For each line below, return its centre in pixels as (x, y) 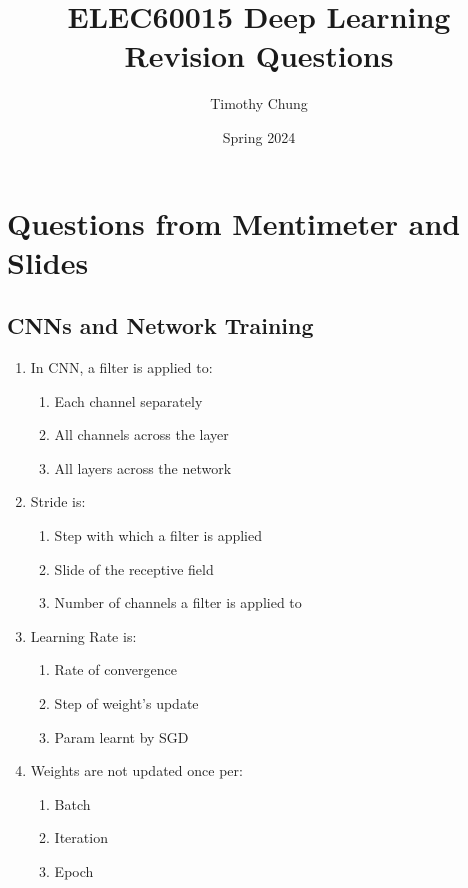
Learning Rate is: (83, 635)
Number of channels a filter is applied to (178, 602)
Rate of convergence (115, 669)
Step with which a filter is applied (158, 535)
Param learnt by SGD (121, 736)
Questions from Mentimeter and (234, 222)
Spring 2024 (259, 136)
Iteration (81, 837)
